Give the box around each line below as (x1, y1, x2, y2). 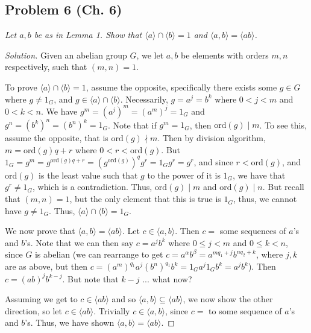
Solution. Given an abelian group (5, 48, 127, 61)
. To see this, (259, 118, 307, 131)
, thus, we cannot (233, 192, 297, 205)
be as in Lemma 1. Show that (34, 28, 142, 41)
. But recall (262, 180, 304, 193)
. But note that (62, 272, 119, 285)
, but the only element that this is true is (69, 192, 221, 205)
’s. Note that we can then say (25, 236, 134, 249)
